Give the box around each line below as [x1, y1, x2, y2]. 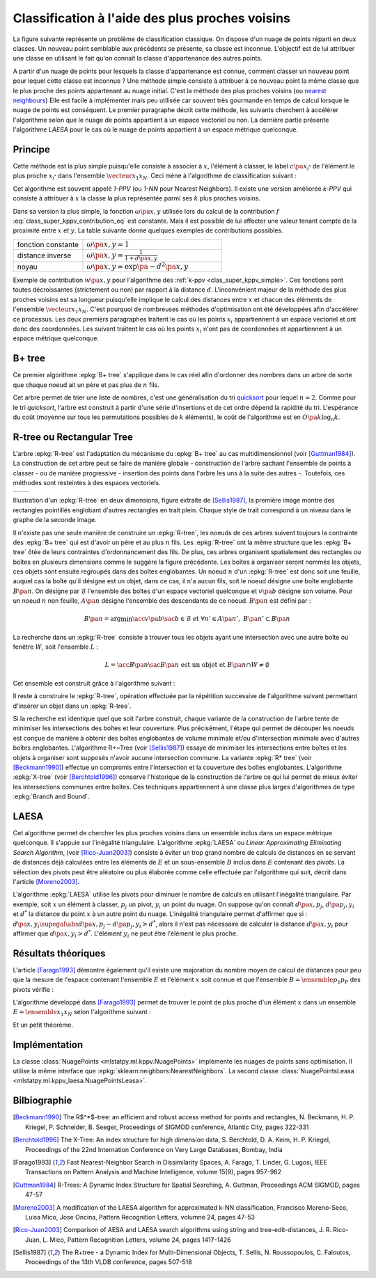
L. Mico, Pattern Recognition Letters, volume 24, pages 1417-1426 [42, 1236, 231, 1244]
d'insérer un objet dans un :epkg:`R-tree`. [13, 702, 132, 710]
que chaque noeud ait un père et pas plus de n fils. [13, 380, 159, 389]
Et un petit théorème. [13, 1020, 73, 1029]
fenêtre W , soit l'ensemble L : [13, 642, 99, 651]
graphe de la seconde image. [13, 516, 97, 524]
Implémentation [13, 1039, 84, 1050]
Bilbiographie [13, 1095, 72, 1107]
